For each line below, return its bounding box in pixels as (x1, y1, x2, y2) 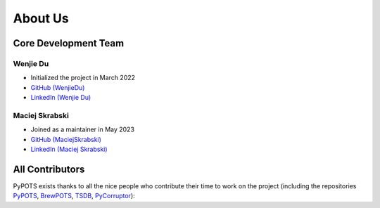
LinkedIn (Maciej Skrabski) (30, 145, 108, 154)
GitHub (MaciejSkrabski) (30, 135, 102, 143)
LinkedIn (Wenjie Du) (30, 93, 91, 102)
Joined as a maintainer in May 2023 (30, 125, 135, 134)
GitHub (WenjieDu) (30, 83, 85, 91)
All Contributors (13, 163, 85, 175)
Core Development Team (13, 37, 125, 49)
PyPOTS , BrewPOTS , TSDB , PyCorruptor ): (13, 192, 135, 200)
